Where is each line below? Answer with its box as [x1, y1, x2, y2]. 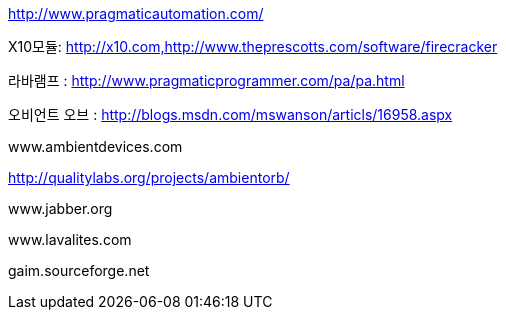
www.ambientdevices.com [8, 138, 183, 155]
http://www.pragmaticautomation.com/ [8, 5, 264, 22]
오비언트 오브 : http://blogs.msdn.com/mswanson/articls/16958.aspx [8, 106, 453, 123]
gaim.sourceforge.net [8, 262, 150, 279]
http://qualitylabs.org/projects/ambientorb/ [8, 169, 290, 186]
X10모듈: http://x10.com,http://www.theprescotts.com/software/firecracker [8, 38, 498, 55]
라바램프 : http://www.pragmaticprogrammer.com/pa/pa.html [8, 72, 405, 89]
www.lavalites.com [8, 231, 132, 248]
